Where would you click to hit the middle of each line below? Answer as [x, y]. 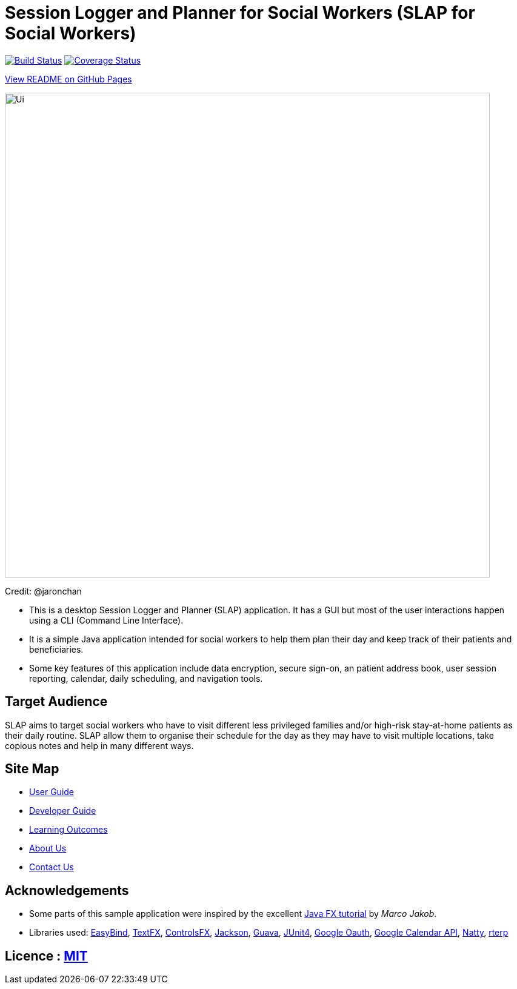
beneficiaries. [56, 649]
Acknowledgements [67, 890]
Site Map [32, 769]
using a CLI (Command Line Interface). [106, 620]
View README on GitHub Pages [68, 79]
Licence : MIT [46, 956]
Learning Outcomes [68, 830]
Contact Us [52, 867]
